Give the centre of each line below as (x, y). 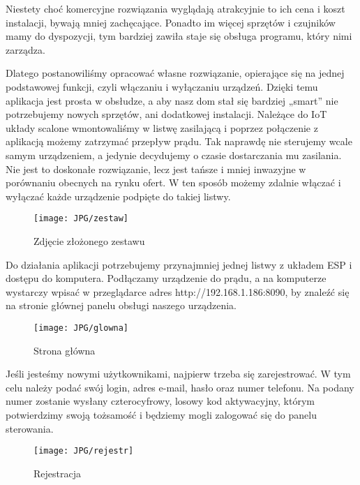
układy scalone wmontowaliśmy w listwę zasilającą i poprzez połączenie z (162, 127)
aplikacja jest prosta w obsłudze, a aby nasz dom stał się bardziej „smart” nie (172, 100)
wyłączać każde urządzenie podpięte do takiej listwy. (118, 196)
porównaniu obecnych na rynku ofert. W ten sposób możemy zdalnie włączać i (173, 182)
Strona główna (65, 350)
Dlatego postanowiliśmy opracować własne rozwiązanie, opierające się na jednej (175, 73)
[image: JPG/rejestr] (84, 451)
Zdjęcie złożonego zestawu (89, 240)
